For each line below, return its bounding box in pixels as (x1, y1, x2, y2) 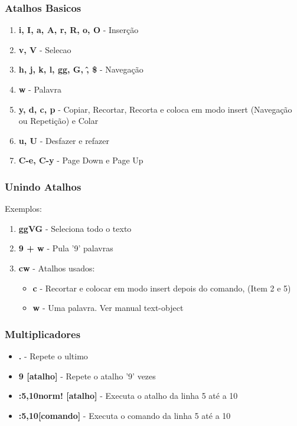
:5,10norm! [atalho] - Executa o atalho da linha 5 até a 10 (18, 389, 238, 402)
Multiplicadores (5, 326, 81, 341)
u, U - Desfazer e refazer (18, 134, 110, 146)
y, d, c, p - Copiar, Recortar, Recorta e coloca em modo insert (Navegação (18, 103, 292, 115)
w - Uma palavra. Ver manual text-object (32, 302, 184, 314)
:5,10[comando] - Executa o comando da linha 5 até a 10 (18, 409, 231, 421)
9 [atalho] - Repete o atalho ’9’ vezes (18, 369, 156, 382)
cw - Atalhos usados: (18, 261, 95, 274)
